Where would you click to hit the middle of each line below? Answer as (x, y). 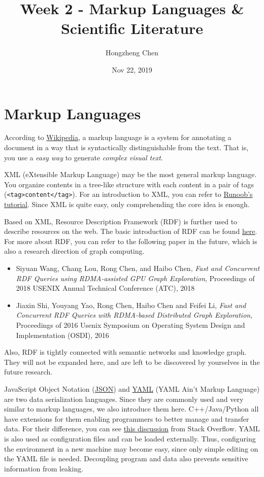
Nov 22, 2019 (132, 69)
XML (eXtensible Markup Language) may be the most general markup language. (130, 174)
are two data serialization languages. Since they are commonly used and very (124, 399)
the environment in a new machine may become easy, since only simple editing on (131, 448)
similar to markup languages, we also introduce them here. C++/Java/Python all (131, 409)
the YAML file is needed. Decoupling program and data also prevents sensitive (126, 458)
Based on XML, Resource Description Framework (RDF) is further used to (121, 221)
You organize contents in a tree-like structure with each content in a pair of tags (129, 184)
